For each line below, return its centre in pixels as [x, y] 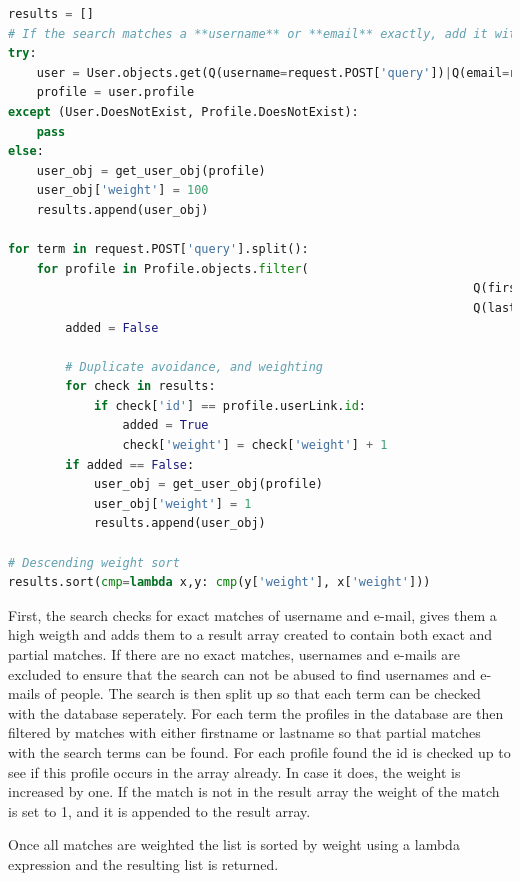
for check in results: [140, 386]
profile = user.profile [115, 92]
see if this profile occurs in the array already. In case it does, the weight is [234, 771]
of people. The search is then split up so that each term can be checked [262, 693]
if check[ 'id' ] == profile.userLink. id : [230, 405]
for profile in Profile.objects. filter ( [172, 268]
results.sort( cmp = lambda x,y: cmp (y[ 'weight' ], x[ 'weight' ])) [219, 582]
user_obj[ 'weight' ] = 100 [122, 190]
